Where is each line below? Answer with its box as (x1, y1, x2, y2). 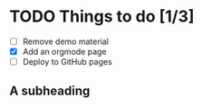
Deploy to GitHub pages (22, 57, 113, 67)
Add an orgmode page (22, 47, 107, 57)
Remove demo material (22, 36, 109, 47)
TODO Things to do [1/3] (9, 6, 195, 27)
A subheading (9, 83, 91, 98)
